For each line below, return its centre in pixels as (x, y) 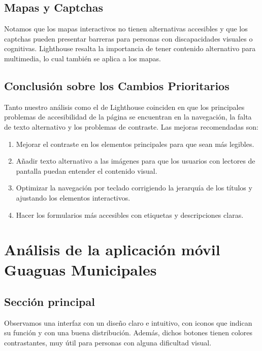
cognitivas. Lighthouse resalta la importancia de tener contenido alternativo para (130, 48)
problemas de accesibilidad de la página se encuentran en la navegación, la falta (128, 117)
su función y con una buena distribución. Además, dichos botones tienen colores (128, 333)
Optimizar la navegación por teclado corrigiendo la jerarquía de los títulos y (134, 188)
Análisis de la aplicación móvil (112, 249)
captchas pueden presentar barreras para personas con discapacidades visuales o (128, 38)
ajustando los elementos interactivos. (73, 197)
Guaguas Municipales (80, 269)
